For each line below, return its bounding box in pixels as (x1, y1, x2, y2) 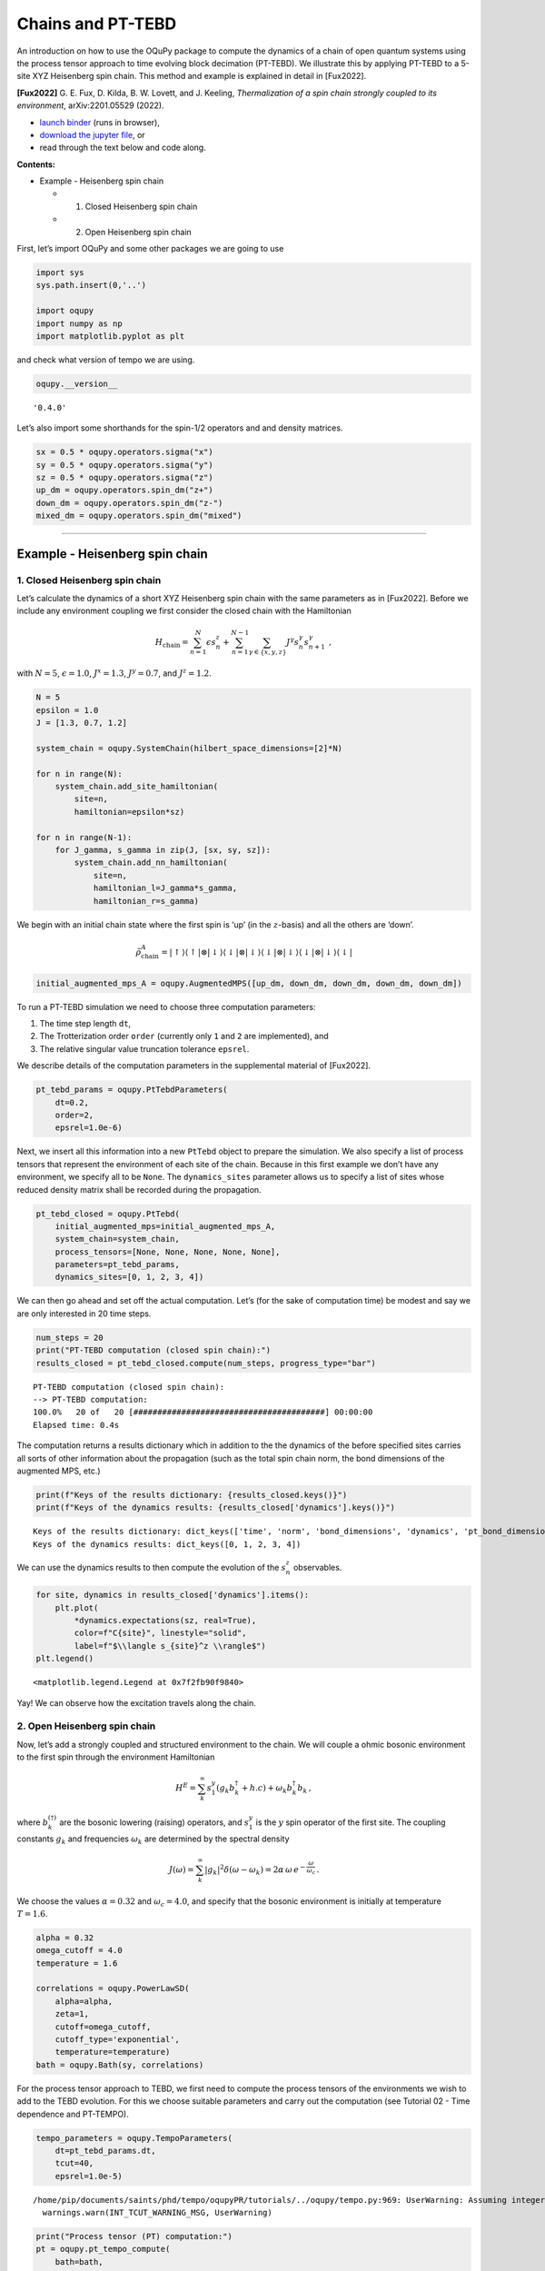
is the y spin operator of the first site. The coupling (255, 1817, 446, 1828)
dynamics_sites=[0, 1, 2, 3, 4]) (54, 1272, 204, 1283)
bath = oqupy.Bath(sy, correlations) (35, 2059, 204, 2070)
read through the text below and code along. (39, 142, 206, 154)
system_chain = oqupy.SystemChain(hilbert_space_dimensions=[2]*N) (35, 743, 343, 753)
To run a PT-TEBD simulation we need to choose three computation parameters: (16, 1001, 316, 1012)
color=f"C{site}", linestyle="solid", (74, 1628, 247, 1639)
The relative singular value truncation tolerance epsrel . (39, 1043, 250, 1054)
